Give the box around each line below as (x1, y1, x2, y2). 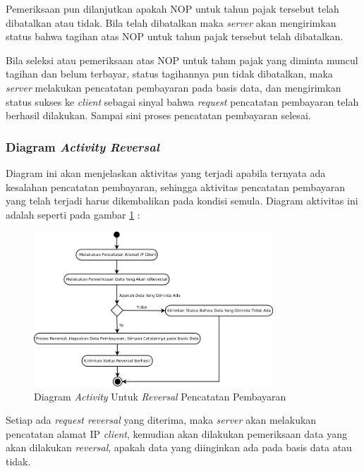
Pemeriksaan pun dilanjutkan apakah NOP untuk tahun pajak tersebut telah (6, 1, 339, 16)
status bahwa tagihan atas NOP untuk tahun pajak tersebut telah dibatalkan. (6, 29, 344, 44)
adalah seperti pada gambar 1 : (6, 207, 140, 221)
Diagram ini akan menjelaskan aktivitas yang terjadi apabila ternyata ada (6, 165, 326, 180)
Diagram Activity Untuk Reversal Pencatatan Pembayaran (34, 389, 286, 403)
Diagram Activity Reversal (6, 137, 159, 155)
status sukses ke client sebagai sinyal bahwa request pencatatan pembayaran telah (6, 94, 359, 109)
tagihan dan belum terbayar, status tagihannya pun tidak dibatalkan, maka (6, 66, 333, 81)
